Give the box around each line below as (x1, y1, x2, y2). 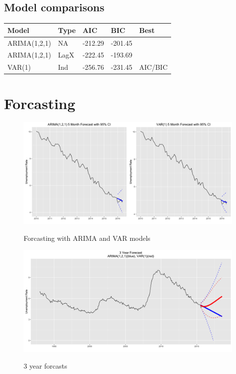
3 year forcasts (24, 360, 67, 371)
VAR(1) (7, 62, 31, 72)
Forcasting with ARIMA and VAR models (24, 232, 150, 243)
